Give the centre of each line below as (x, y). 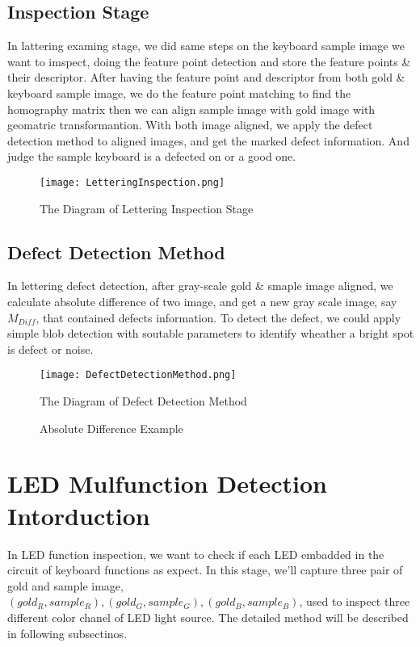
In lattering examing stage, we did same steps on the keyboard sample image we (206, 46)
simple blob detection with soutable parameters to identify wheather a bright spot (211, 333)
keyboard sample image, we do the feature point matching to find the (179, 92)
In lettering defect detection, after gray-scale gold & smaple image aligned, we (200, 286)
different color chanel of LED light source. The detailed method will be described (208, 617)
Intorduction (79, 515)
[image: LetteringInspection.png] (132, 182)
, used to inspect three (355, 601)
